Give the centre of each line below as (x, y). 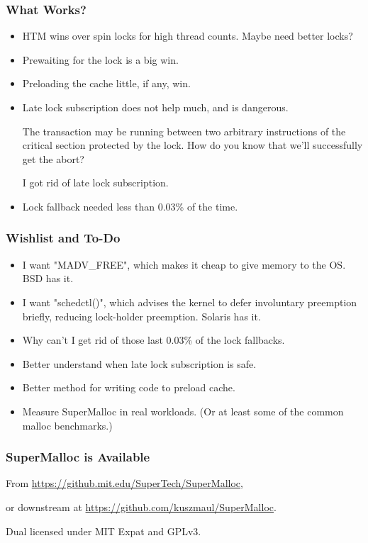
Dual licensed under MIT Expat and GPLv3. (104, 531)
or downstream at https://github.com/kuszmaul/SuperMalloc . (141, 506)
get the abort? (53, 158)
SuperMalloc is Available (78, 457)
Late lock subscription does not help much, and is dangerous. (155, 107)
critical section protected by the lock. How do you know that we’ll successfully (193, 145)
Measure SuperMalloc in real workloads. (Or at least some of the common (183, 411)
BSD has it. (48, 278)
